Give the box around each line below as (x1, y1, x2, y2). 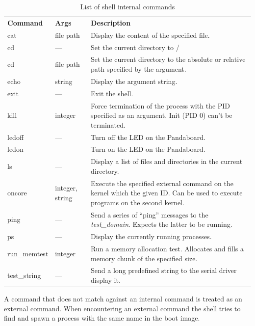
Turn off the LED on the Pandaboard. (91, 132, 205, 142)
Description (91, 17, 131, 27)
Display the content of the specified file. (91, 29, 210, 40)
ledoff (7, 132, 24, 142)
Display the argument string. (91, 76, 178, 86)
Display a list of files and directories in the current (91, 156, 243, 166)
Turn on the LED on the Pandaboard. (91, 144, 205, 154)
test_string (7, 270, 41, 280)
